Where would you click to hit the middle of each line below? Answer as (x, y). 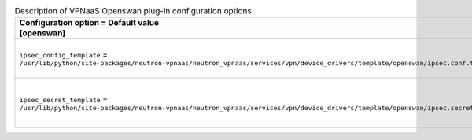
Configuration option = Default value (89, 23)
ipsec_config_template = (64, 54)
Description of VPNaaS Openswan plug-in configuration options (133, 11)
